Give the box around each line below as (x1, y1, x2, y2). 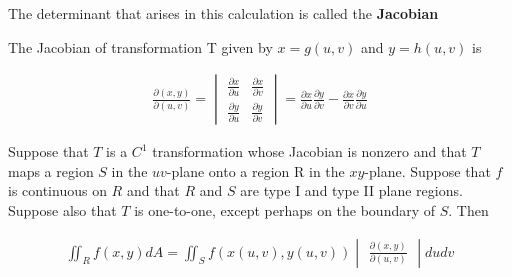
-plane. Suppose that (364, 160, 491, 181)
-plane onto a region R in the (166, 160, 345, 181)
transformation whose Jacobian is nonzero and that (152, 141, 467, 162)
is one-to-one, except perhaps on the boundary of (134, 200, 436, 220)
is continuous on (8, 180, 107, 201)
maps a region (8, 160, 94, 181)
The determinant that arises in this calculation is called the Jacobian (8, 3, 439, 23)
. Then (448, 200, 489, 220)
